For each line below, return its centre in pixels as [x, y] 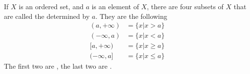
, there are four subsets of [185, 6]
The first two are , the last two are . [58, 66]
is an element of [115, 6]
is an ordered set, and [51, 6]
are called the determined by [47, 16]
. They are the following [131, 16]
